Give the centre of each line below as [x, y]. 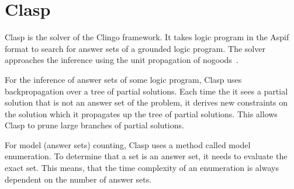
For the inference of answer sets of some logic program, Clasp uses [123, 79]
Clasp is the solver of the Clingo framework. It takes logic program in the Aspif [147, 37]
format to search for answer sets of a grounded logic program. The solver [135, 48]
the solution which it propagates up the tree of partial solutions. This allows [141, 113]
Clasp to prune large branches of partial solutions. [94, 125]
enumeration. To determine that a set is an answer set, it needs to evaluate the [146, 156]
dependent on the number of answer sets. [78, 179]
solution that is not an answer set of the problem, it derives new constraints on [146, 102]
